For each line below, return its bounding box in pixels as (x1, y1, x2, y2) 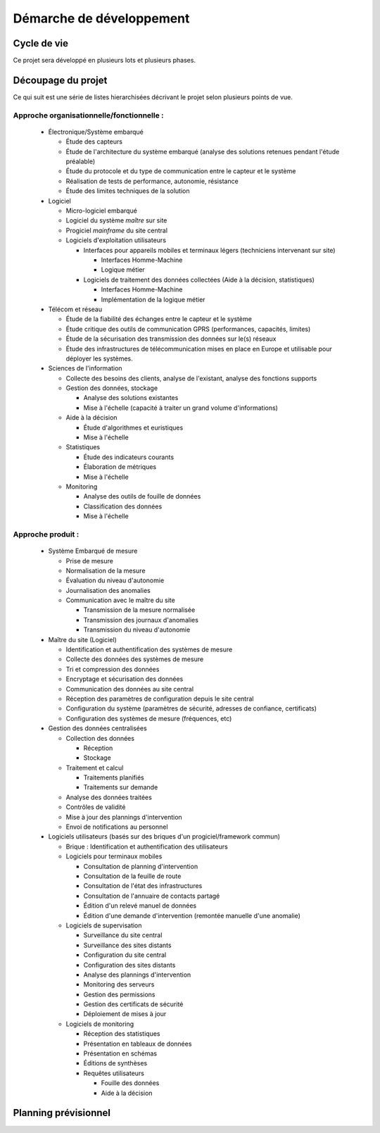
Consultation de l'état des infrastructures (83, 882, 203, 890)
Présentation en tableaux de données (83, 1039, 192, 1048)
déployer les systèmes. (65, 354, 133, 363)
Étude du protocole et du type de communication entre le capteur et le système (65, 167, 296, 175)
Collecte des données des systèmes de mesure (65, 655, 204, 663)
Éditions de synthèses (83, 1059, 148, 1068)
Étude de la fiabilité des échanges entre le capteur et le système (65, 315, 253, 323)
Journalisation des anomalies (65, 586, 151, 594)
